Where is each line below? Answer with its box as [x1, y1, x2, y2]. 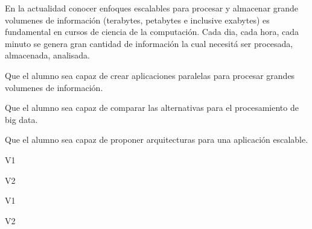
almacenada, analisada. [5, 49, 90, 61]
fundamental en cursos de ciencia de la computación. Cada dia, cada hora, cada [5, 25, 299, 38]
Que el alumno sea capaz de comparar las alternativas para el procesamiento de [5, 101, 299, 114]
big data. [5, 113, 38, 125]
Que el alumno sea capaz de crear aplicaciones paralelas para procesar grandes [5, 69, 295, 81]
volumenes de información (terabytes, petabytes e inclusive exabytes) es [5, 13, 270, 26]
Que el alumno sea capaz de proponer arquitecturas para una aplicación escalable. [5, 133, 308, 146]
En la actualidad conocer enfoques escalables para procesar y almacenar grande [5, 2, 299, 14]
